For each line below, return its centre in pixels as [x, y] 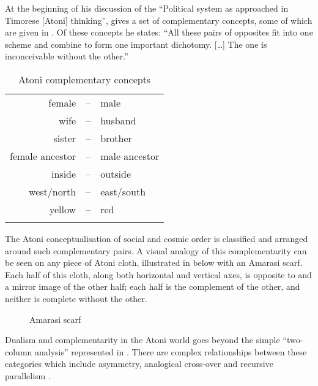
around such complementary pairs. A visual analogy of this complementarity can [156, 250]
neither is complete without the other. [76, 298]
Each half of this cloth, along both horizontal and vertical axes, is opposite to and [158, 274]
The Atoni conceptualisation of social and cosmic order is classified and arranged [157, 238]
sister [65, 138]
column [19, 351]
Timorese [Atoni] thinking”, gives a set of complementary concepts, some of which [159, 20]
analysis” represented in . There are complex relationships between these [171, 351]
